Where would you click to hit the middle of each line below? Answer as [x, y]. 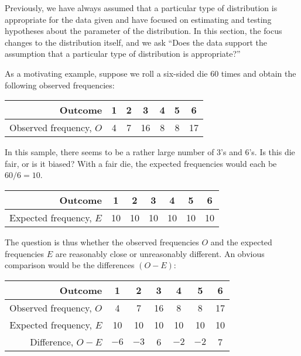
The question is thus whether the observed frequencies [102, 242]
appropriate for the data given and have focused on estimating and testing [138, 19]
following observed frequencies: [60, 85]
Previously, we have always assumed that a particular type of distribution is [141, 8]
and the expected [241, 242]
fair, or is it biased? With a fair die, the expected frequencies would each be [141, 163]
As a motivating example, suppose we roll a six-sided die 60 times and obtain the [150, 73]
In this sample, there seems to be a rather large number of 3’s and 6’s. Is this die [150, 152]
